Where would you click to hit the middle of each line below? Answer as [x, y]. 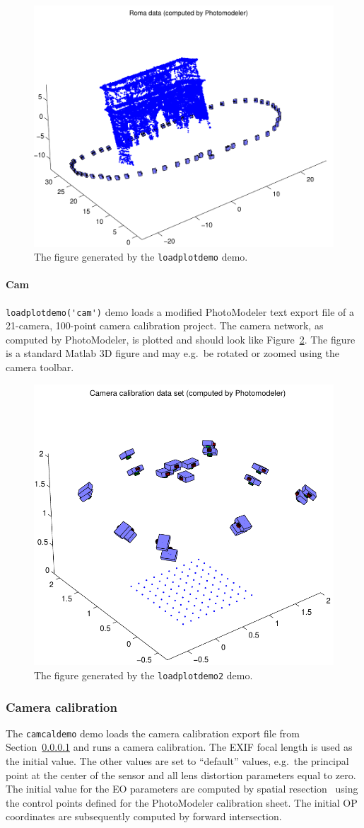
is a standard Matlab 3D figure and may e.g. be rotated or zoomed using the [172, 353]
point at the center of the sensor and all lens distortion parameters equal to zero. [181, 775]
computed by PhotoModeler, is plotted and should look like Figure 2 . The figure [181, 339]
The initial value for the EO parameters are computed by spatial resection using [182, 789]
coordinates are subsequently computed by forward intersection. [144, 816]
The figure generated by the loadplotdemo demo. [141, 257]
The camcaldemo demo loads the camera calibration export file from [153, 733]
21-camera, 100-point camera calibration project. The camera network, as [165, 325]
